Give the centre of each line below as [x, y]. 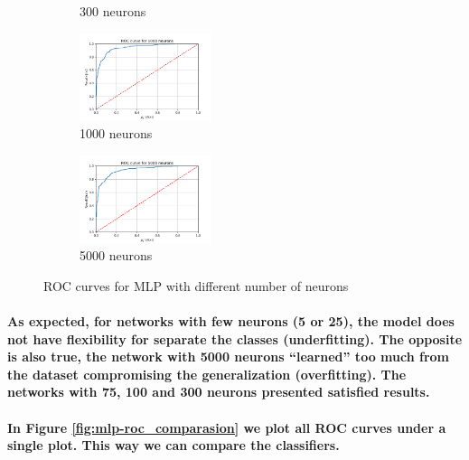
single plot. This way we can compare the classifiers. [174, 445]
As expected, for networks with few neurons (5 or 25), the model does [231, 320]
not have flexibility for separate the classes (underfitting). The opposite [235, 338]
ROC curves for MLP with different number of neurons [196, 285]
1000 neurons [116, 133]
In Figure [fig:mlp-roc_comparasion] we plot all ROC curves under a [227, 427]
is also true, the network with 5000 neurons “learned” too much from [228, 357]
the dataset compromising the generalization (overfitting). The [207, 374]
